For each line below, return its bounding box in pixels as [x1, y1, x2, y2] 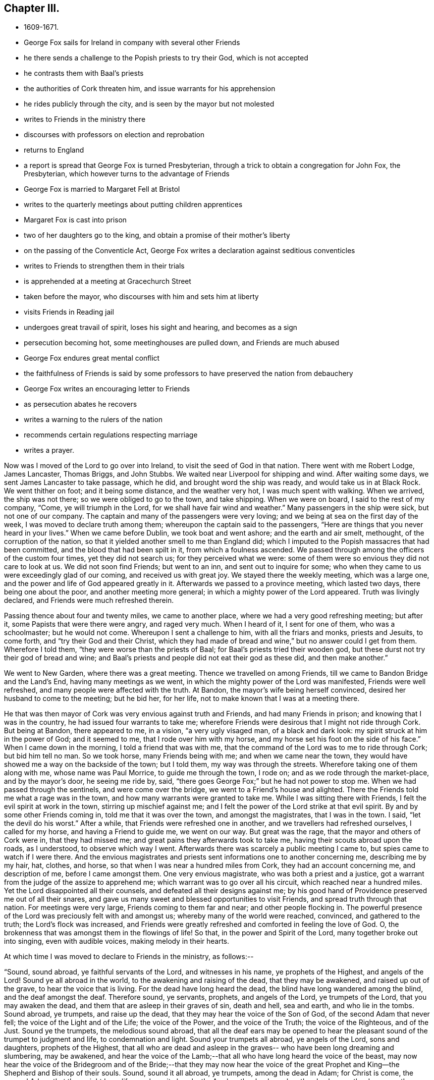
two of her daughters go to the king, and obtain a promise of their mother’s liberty [24, 231, 290, 240]
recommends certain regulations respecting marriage [24, 431, 198, 439]
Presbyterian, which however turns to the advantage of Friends [24, 169, 230, 178]
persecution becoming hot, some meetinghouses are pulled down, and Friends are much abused [24, 338, 339, 347]
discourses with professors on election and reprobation [24, 130, 205, 139]
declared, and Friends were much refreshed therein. [4, 596, 174, 605]
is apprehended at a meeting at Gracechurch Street [24, 277, 191, 286]
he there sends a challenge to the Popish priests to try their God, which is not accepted [24, 54, 309, 62]
